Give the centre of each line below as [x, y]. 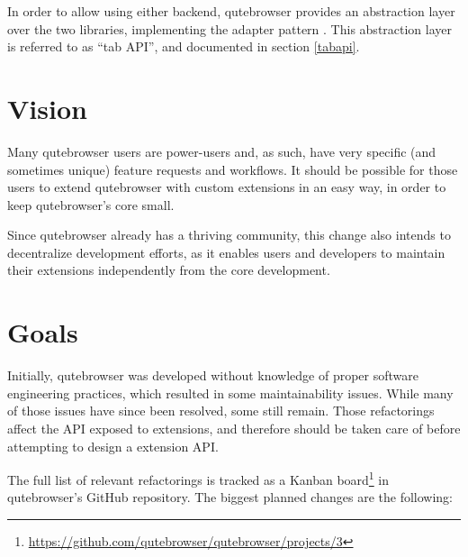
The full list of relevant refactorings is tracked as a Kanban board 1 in [198, 478]
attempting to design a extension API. [113, 446]
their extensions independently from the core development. [169, 270]
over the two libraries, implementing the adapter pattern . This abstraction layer [230, 28]
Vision [47, 108]
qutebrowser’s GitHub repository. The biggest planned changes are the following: [230, 497]
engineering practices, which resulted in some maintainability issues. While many [230, 393]
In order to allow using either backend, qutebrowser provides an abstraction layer [231, 11]
